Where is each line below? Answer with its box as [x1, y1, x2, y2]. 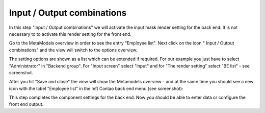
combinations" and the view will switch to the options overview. [9, 47, 137, 53]
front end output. [9, 101, 44, 107]
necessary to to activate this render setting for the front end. [9, 31, 132, 37]
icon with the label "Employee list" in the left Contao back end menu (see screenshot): [9, 86, 184, 91]
